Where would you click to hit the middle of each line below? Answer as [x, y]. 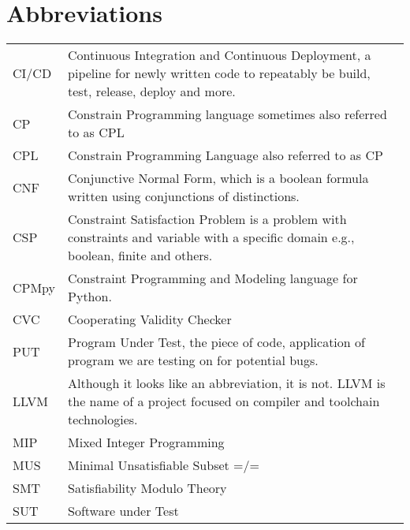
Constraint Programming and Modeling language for [213, 278]
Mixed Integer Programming [146, 442]
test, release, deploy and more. [152, 91]
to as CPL [96, 132]
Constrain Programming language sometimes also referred [227, 114]
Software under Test [123, 511]
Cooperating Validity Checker [150, 319]
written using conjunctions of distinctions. [184, 196]
